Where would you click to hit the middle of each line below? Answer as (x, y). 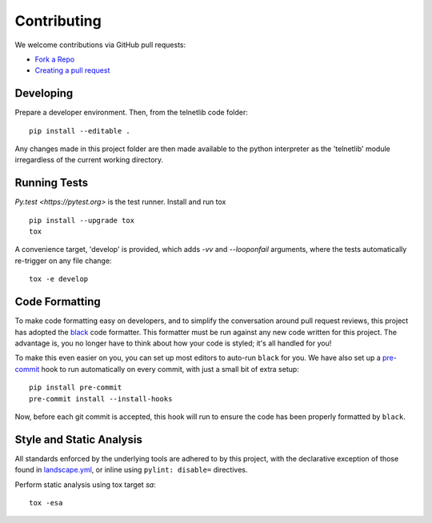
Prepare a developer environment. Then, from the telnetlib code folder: (131, 113)
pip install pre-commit (76, 387)
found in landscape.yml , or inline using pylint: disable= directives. (131, 470)
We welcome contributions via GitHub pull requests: (100, 45)
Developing (44, 93)
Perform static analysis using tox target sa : (85, 485)
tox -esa (46, 503)
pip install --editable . (80, 131)
